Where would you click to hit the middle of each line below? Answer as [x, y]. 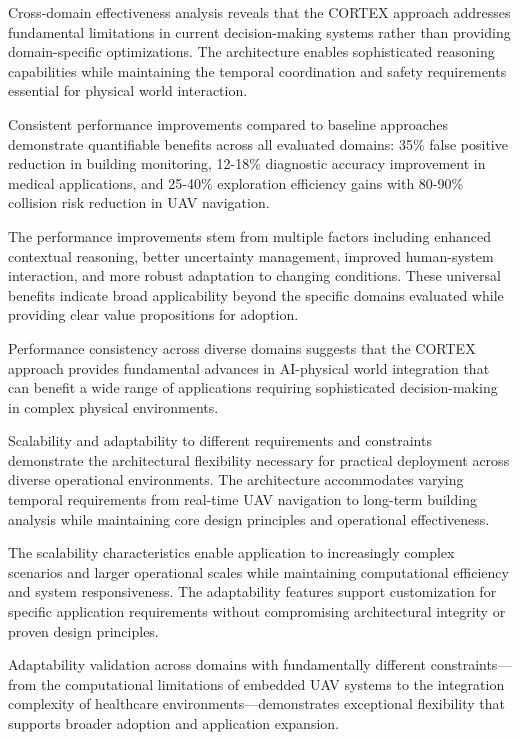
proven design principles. [83, 630]
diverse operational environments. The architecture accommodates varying [236, 479]
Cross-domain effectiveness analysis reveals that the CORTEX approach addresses [259, 12]
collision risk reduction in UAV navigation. [139, 202]
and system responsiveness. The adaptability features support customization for [252, 591]
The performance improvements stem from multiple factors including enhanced [250, 235]
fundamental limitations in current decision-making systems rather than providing [259, 31]
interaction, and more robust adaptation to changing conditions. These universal [254, 275]
